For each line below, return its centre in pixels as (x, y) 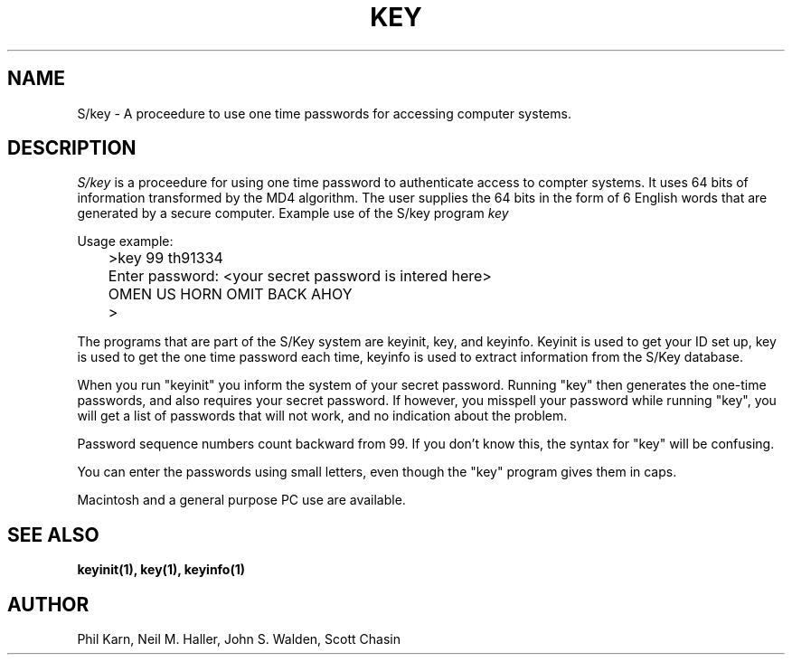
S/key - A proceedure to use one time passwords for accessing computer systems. (324, 113)
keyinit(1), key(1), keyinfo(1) (161, 570)
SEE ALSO (53, 534)
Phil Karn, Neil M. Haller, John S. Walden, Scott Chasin (239, 639)
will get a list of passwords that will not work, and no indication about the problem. (322, 416)
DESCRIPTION (72, 148)
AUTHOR (48, 604)
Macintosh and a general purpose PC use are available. (241, 500)
